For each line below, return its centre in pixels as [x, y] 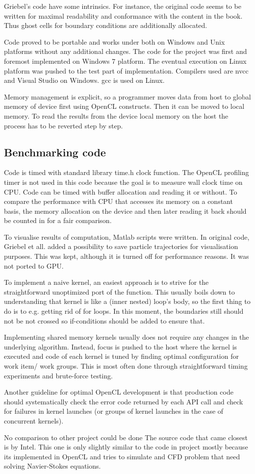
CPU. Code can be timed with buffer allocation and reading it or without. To [121, 191]
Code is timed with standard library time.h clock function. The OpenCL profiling [127, 172]
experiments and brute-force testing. [58, 375]
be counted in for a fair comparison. [58, 220]
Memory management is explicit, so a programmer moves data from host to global [127, 96]
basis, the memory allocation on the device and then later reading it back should [125, 211]
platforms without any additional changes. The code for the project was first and [126, 51]
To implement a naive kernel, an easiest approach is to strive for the [106, 282]
